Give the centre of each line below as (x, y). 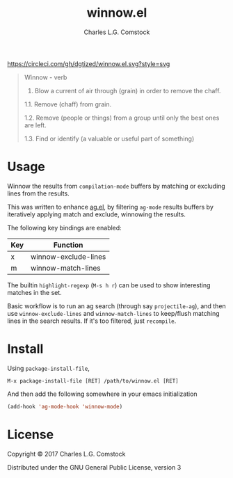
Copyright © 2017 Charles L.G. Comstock (66, 454)
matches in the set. (35, 292)
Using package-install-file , (49, 368)
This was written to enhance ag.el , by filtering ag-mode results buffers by (111, 207)
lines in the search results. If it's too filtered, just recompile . (92, 321)
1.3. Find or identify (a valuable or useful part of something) (109, 138)
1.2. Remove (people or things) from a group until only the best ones (122, 118)
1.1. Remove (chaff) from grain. (68, 104)
